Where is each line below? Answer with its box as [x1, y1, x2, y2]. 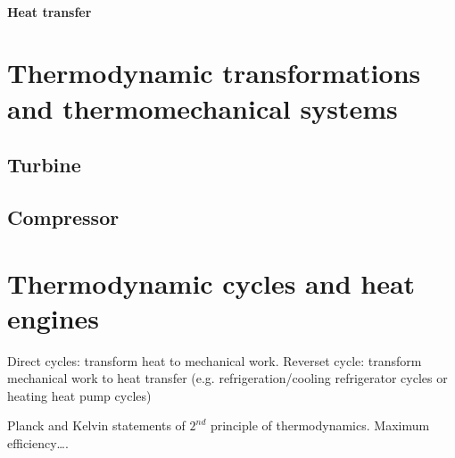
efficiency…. [7, 434, 69, 452]
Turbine [7, 151, 81, 179]
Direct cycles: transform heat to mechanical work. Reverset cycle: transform [7, 351, 422, 370]
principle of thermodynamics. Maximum [210, 416, 430, 435]
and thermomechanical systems [7, 89, 398, 126]
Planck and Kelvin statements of [7, 416, 186, 435]
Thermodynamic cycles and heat [7, 264, 416, 301]
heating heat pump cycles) [7, 386, 152, 404]
